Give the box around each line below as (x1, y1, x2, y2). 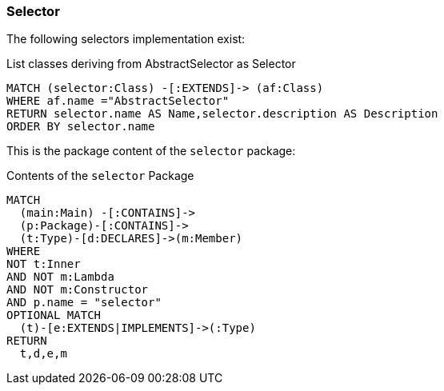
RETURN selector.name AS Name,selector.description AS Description (6, 107, 438, 121)
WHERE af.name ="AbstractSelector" (6, 94, 230, 108)
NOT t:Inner (6, 257, 81, 271)
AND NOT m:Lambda (6, 270, 114, 284)
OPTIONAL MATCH (6, 309, 102, 322)
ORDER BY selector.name (6, 120, 155, 134)
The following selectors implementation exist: (6, 32, 246, 46)
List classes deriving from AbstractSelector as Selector (6, 57, 296, 71)
